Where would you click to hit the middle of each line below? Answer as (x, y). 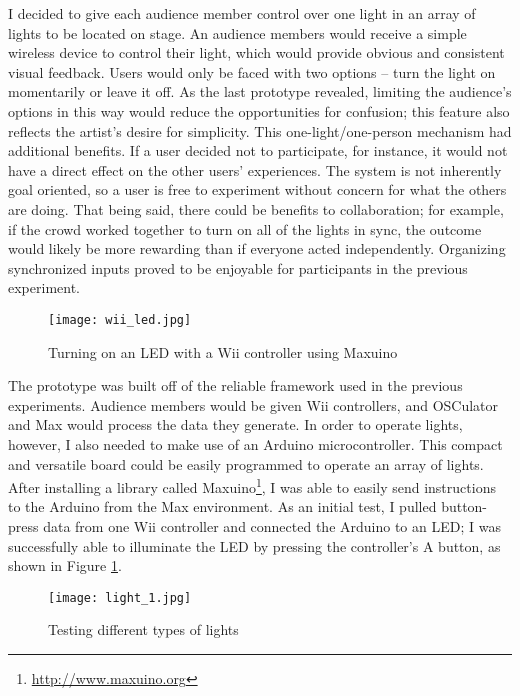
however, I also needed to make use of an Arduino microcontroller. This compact (255, 443)
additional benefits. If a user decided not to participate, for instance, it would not (258, 150)
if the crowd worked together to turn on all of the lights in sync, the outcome (245, 228)
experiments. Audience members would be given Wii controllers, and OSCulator (253, 404)
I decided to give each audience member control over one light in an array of (242, 13)
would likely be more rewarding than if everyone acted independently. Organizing (257, 248)
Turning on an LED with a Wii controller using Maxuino (223, 351)
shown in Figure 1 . (65, 565)
